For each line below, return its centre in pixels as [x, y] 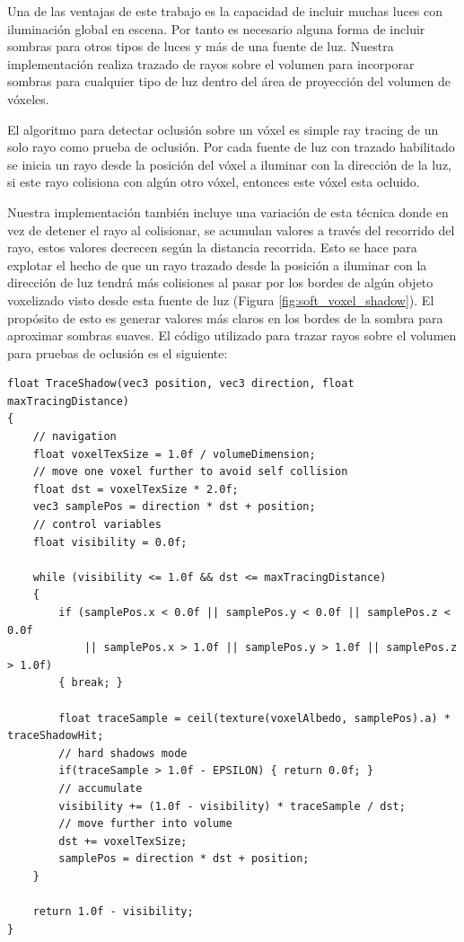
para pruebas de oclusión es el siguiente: [118, 352]
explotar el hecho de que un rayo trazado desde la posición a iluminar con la [217, 264]
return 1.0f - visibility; [113, 912]
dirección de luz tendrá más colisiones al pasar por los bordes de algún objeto [220, 282]
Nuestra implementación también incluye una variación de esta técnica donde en [228, 211]
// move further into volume [145, 824]
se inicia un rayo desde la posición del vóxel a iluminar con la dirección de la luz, [229, 164]
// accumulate [101, 788]
